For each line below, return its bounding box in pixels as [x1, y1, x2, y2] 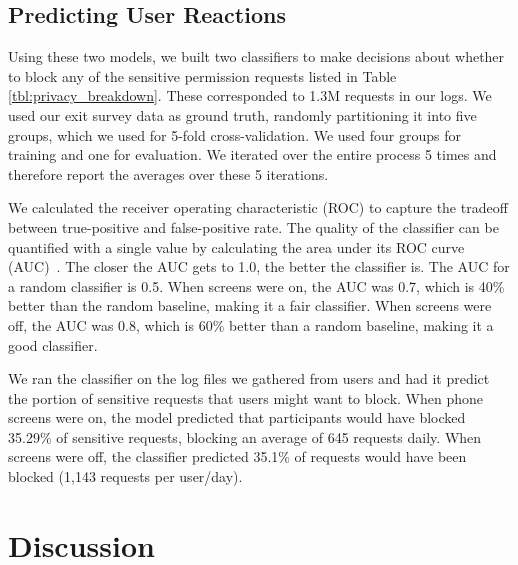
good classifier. [8, 334, 98, 355]
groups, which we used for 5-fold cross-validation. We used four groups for [8, 124, 461, 145]
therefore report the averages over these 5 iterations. [8, 163, 329, 184]
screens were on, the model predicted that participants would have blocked [8, 407, 466, 428]
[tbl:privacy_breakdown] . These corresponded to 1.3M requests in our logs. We [8, 85, 492, 106]
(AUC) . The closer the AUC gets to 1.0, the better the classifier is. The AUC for [8, 256, 510, 277]
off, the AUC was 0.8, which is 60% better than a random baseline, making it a [8, 314, 494, 335]
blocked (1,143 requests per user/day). [8, 466, 243, 487]
